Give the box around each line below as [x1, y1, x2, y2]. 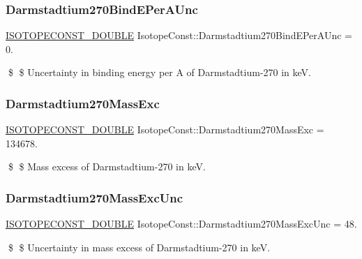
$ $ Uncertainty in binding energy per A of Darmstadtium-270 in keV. [8, 65, 312, 80]
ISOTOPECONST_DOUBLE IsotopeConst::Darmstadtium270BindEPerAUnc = [6, 28, 352, 43]
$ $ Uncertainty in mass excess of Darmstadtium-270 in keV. [8, 239, 271, 254]
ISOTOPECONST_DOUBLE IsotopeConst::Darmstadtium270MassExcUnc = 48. [6, 216, 357, 231]
